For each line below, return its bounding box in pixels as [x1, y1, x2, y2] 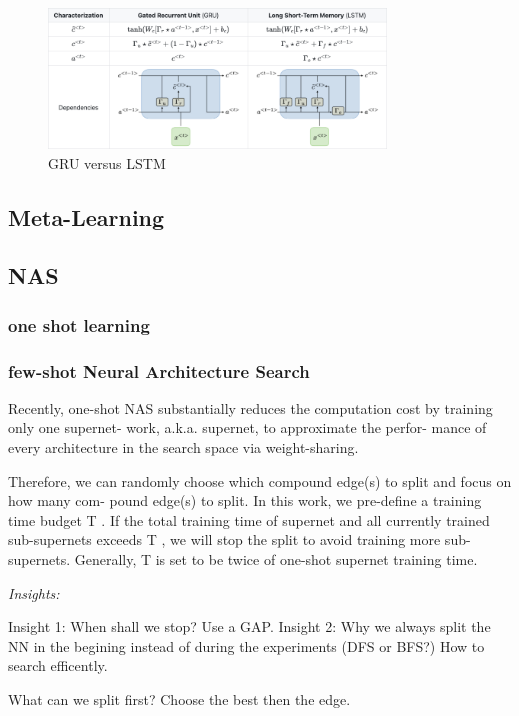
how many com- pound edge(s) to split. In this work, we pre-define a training [8, 490, 482, 511]
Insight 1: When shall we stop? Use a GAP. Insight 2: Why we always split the [8, 616, 491, 637]
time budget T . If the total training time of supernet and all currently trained [8, 509, 490, 530]
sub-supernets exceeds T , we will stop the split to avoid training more [8, 529, 441, 550]
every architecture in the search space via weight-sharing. [8, 437, 359, 457]
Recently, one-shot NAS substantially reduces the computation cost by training [8, 397, 493, 418]
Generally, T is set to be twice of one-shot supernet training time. [74, 548, 478, 569]
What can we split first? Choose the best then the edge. [8, 688, 351, 709]
